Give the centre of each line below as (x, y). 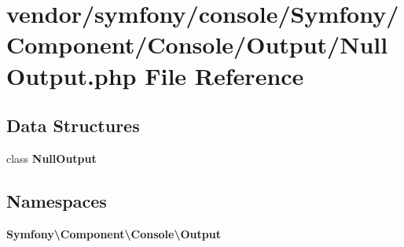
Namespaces (57, 200)
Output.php (72, 75)
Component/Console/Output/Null (197, 44)
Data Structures (73, 125)
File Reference (224, 75)
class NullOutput (51, 158)
